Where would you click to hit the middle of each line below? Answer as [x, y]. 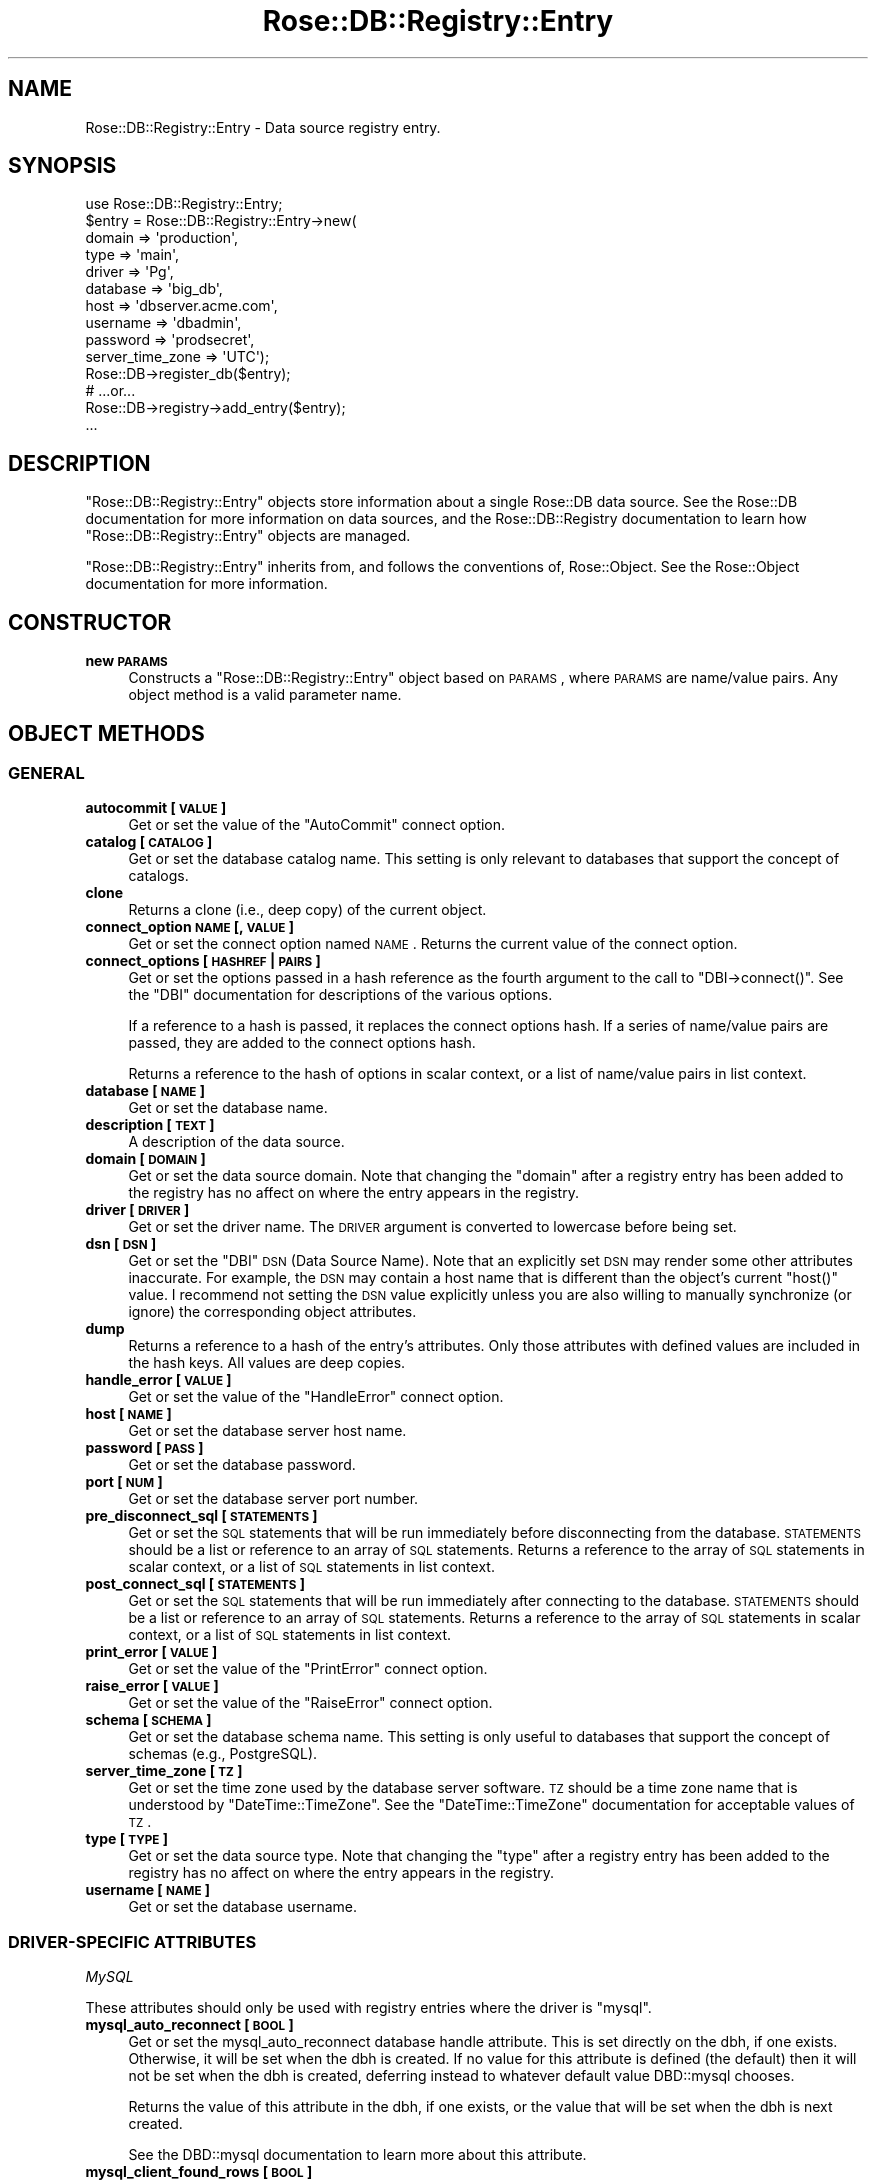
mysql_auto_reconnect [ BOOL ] [189, 2025]
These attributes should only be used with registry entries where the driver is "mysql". [368, 2008]
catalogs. [158, 876]
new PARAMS [126, 661]
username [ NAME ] [148, 1890]
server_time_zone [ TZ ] [164, 1771]
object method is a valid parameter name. [265, 695]
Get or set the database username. [243, 1907]
